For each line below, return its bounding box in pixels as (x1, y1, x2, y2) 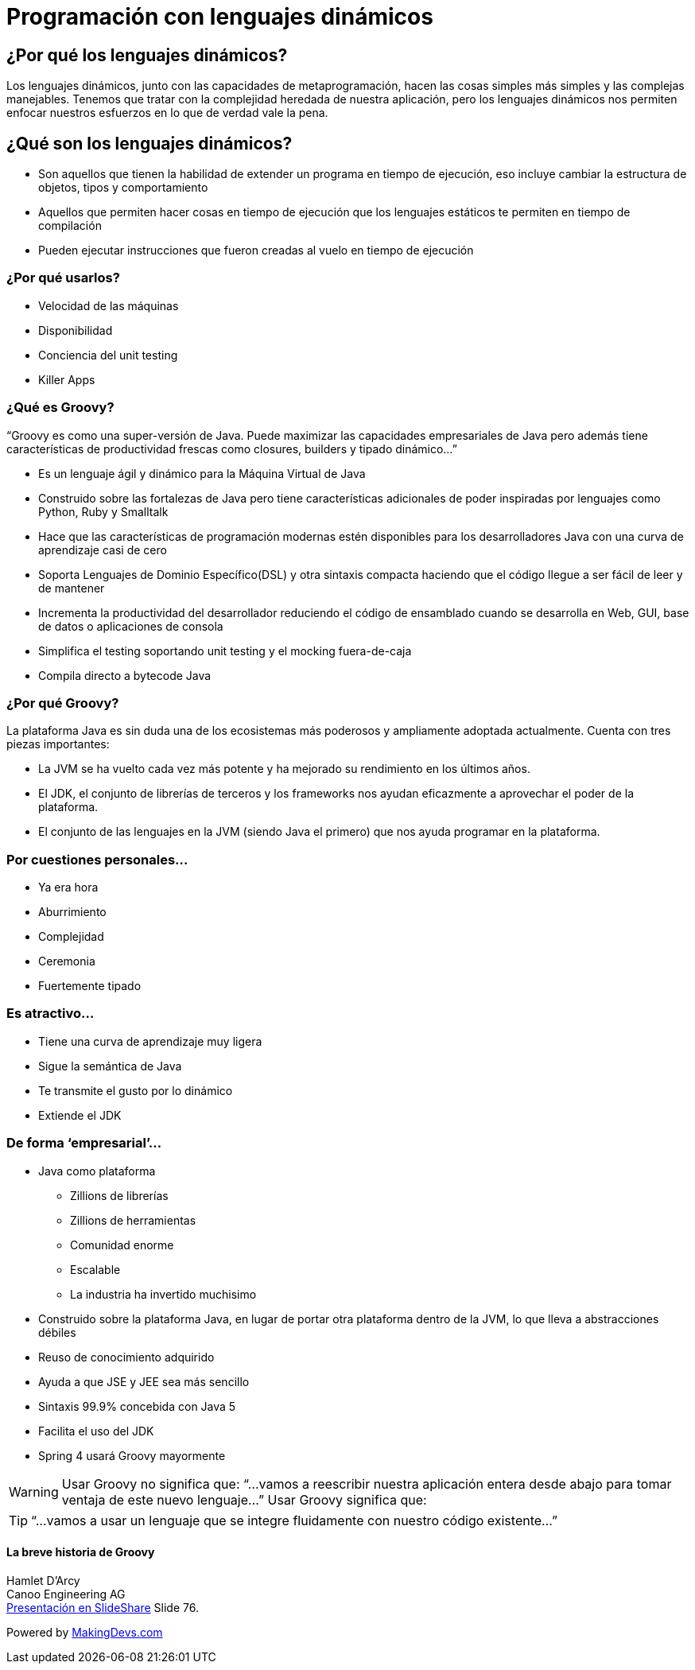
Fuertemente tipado (38, 979, 142, 993)
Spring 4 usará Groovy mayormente (38, 1448, 226, 1462)
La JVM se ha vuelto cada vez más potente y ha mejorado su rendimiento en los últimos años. (38, 762, 530, 776)
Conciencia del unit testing (38, 348, 178, 362)
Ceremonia (38, 954, 95, 969)
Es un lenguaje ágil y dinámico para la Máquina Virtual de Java (38, 466, 366, 480)
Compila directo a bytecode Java (38, 668, 212, 682)
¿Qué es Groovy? (6, 399, 115, 416)
